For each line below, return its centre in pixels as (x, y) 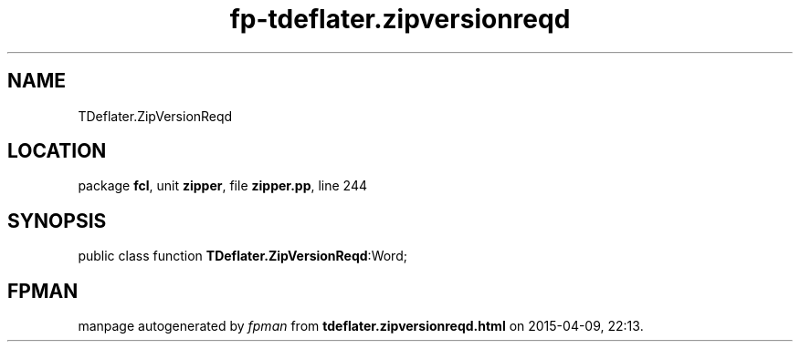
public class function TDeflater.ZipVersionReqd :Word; (242, 256)
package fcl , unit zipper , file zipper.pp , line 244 (223, 186)
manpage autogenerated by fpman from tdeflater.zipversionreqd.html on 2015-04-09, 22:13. (361, 326)
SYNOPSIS (57, 221)
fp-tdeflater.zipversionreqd (400, 19)
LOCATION (57, 151)
